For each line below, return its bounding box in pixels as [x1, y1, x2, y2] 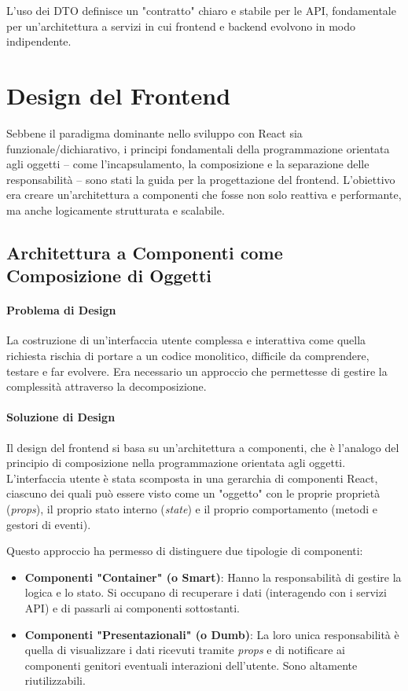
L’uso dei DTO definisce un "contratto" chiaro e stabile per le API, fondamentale [6, 2, 396, 18]
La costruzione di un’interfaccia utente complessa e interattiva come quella [6, 332, 366, 348]
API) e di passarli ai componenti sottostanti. [24, 599, 240, 616]
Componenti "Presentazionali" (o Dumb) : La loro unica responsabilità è [24, 626, 399, 642]
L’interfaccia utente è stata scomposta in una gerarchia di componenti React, [6, 469, 378, 486]
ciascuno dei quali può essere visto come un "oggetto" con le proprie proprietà [6, 485, 380, 502]
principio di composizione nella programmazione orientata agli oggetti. [6, 454, 346, 471]
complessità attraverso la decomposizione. [6, 378, 207, 395]
